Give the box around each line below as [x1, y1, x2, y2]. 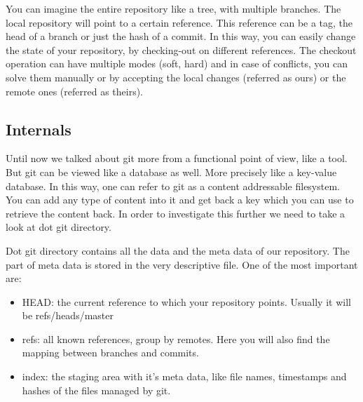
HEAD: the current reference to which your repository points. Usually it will [22, 294, 351, 309]
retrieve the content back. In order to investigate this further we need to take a [6, 206, 345, 220]
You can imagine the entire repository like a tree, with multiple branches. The [6, 1, 341, 15]
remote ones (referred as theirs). [6, 83, 144, 98]
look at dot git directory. [6, 220, 111, 234]
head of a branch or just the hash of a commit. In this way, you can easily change [6, 29, 356, 43]
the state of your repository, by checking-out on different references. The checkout [6, 42, 357, 57]
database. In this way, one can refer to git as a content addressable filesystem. [6, 178, 340, 193]
